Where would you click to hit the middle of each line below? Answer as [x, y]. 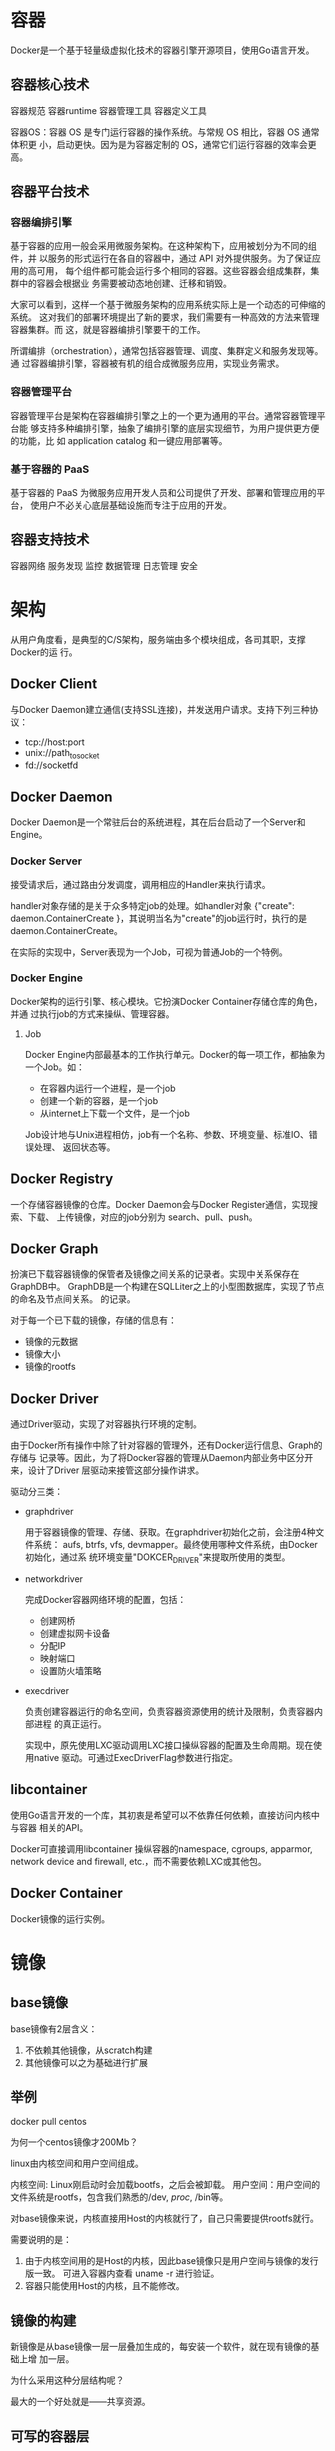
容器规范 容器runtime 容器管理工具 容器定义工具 [109, 110]
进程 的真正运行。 [70, 1724]
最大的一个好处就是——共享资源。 [80, 2402]
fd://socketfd [51, 765]
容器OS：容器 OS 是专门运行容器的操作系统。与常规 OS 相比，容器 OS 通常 [165, 132]
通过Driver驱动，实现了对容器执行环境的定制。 [106, 1424]
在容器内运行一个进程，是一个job [107, 1088]
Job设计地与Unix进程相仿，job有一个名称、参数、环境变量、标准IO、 [167, 1134]
